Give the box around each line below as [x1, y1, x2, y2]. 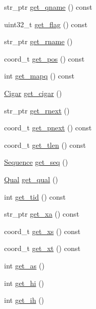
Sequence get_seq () [4, 157, 68, 167]
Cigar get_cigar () [4, 87, 62, 98]
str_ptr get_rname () [4, 36, 73, 47]
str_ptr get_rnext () [4, 105, 70, 115]
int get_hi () [4, 277, 44, 288]
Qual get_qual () [4, 173, 59, 184]
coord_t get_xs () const [4, 225, 81, 236]
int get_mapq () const [4, 70, 74, 81]
